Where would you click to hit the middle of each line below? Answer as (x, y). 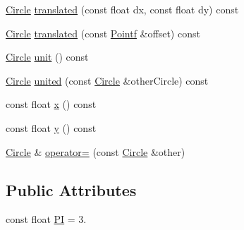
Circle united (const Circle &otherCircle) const (107, 80)
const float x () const (51, 104)
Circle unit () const (47, 57)
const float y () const (51, 127)
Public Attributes (71, 189)
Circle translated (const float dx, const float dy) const (122, 9)
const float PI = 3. (46, 219)
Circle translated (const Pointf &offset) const (103, 33)
